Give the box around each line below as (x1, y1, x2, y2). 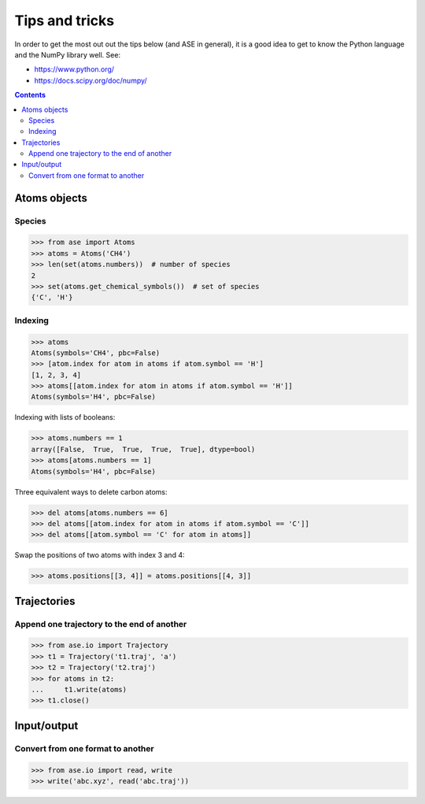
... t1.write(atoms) (31, 685, 128, 695)
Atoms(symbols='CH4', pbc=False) (31, 348, 161, 358)
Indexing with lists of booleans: (14, 413, 116, 422)
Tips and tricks (14, 12, 114, 29)
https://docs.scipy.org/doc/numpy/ (34, 76, 147, 85)
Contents (14, 91, 46, 100)
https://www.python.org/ (34, 65, 114, 74)
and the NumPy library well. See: (14, 50, 121, 59)
